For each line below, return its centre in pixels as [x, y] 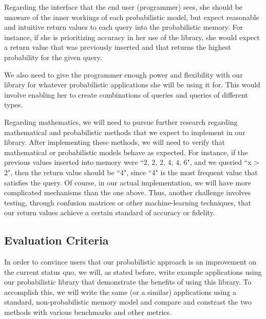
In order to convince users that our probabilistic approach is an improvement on [130, 262]
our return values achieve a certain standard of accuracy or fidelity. [110, 212]
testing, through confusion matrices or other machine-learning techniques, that [128, 202]
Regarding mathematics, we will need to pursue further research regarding [121, 121]
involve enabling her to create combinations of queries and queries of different [126, 94]
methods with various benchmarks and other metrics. [88, 312]
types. [14, 105]
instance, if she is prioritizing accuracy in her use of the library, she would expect [132, 37]
